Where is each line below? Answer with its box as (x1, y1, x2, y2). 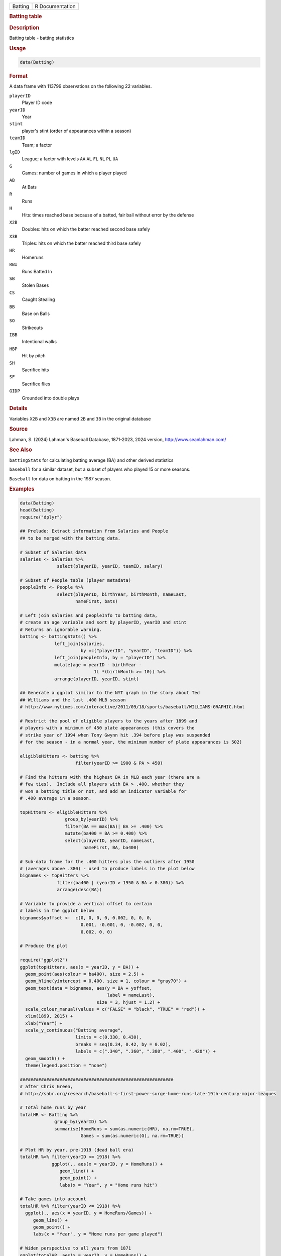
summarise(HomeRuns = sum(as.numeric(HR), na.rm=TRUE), (54, 1126, 195, 1131)
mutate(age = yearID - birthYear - (54, 662, 142, 668)
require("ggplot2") (20, 957, 68, 963)
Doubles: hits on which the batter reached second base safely (22, 226, 151, 232)
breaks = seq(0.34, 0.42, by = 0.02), (75, 1041, 171, 1047)
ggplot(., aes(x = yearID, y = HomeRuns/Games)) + (25, 1210, 153, 1216)
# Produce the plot (20, 943, 68, 949)
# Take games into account (20, 1196, 86, 1202)
